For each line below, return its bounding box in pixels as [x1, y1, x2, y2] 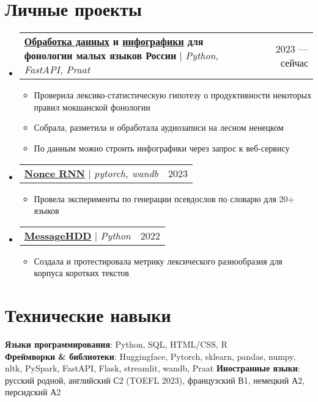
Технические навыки [5, 302, 171, 327]
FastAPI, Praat [24, 62, 91, 77]
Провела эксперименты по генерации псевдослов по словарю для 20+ [34, 192, 295, 205]
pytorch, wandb [94, 166, 158, 180]
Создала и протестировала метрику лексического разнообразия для [34, 254, 283, 267]
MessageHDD [24, 228, 92, 243]
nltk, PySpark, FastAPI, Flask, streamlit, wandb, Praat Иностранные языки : [5, 362, 300, 375]
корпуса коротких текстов [34, 266, 129, 279]
